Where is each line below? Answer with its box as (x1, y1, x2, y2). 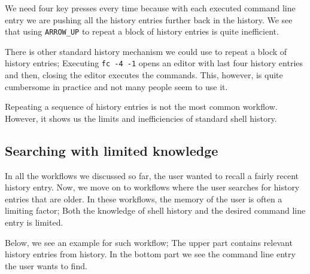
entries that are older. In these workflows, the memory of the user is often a (5, 192, 282, 205)
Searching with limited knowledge (5, 141, 218, 159)
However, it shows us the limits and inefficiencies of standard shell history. (5, 112, 277, 124)
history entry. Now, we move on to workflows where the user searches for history (5, 181, 300, 193)
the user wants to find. (5, 259, 87, 272)
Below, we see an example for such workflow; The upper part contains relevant (5, 236, 293, 248)
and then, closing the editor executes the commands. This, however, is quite (5, 69, 283, 81)
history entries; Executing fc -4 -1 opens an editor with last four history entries (5, 57, 303, 69)
